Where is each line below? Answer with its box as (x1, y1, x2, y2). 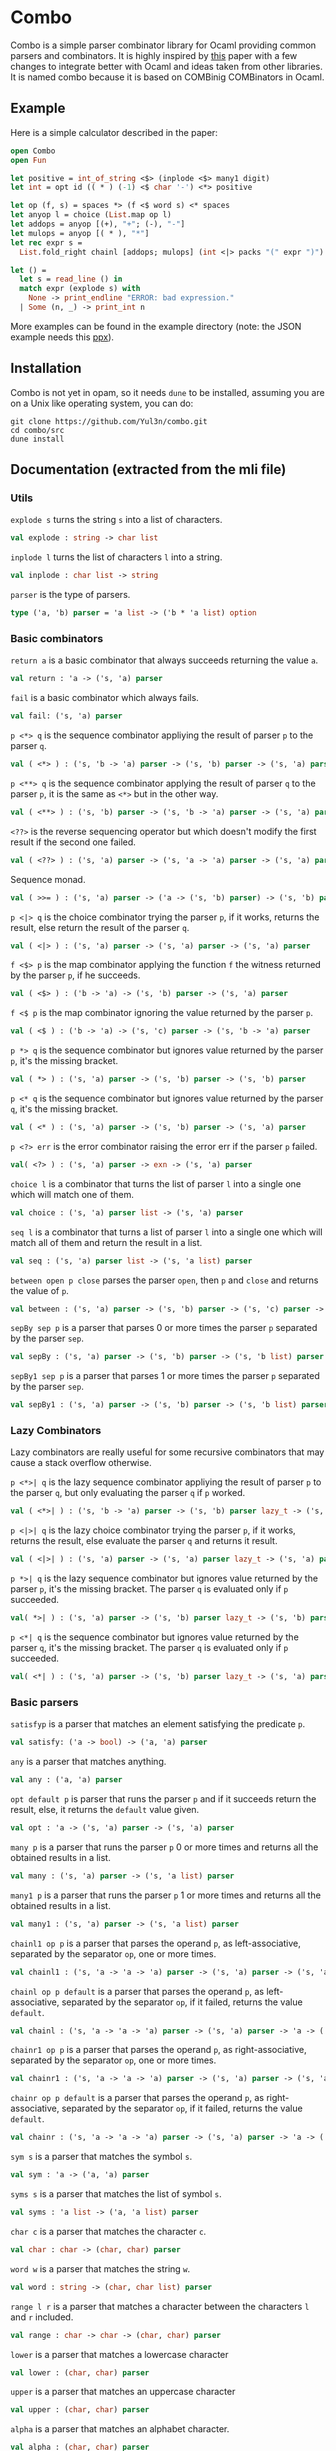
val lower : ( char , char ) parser (10, 2367, 150, 2378)
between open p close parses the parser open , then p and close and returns (10, 1274, 319, 1286)
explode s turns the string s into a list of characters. (10, 514, 223, 526)
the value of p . (10, 1284, 70, 1296)
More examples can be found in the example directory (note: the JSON (10, 320, 302, 332)
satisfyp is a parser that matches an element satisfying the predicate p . (10, 1718, 306, 1730)
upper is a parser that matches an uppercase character (10, 2386, 236, 2398)
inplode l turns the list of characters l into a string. (10, 551, 223, 563)
